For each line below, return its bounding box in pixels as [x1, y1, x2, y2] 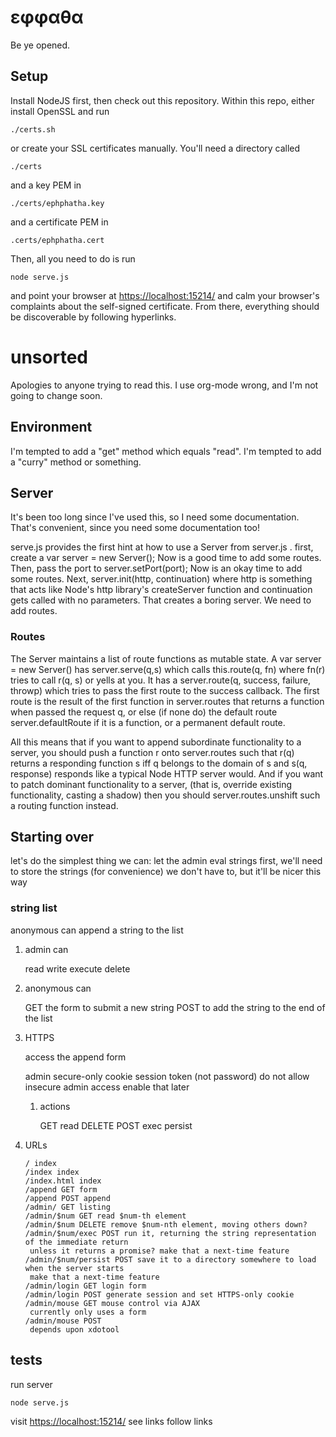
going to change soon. [10, 389, 103, 401]
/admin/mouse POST [24, 1316, 102, 1326]
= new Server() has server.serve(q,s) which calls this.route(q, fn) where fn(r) [10, 663, 326, 675]
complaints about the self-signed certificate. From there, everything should [10, 300, 320, 312]
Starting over [10, 829, 95, 845]
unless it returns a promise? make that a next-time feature [29, 1246, 290, 1256]
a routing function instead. [10, 799, 119, 811]
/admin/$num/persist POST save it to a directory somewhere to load [24, 1254, 317, 1265]
